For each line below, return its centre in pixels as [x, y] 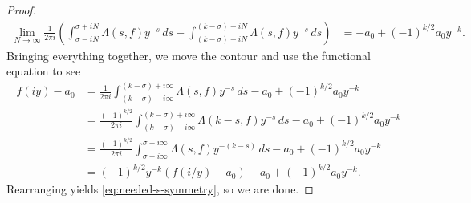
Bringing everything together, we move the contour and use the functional [189, 55]
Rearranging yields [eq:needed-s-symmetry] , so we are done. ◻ [160, 189]
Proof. [21, 10]
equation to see [44, 71]
